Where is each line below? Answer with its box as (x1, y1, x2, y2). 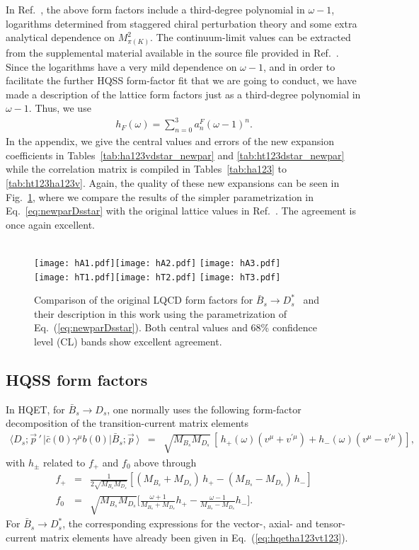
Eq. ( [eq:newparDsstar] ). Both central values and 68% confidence (34, 320, 317, 335)
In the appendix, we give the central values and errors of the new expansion (6, 134, 334, 149)
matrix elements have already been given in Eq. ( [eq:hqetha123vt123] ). (40, 529, 348, 544)
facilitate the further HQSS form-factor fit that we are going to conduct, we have (6, 73, 357, 88)
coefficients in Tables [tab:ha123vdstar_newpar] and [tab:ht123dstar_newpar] (6, 147, 345, 162)
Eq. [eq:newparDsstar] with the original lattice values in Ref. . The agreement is (6, 203, 356, 218)
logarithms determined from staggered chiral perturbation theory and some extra (6, 16, 357, 30)
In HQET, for (6, 401, 65, 416)
